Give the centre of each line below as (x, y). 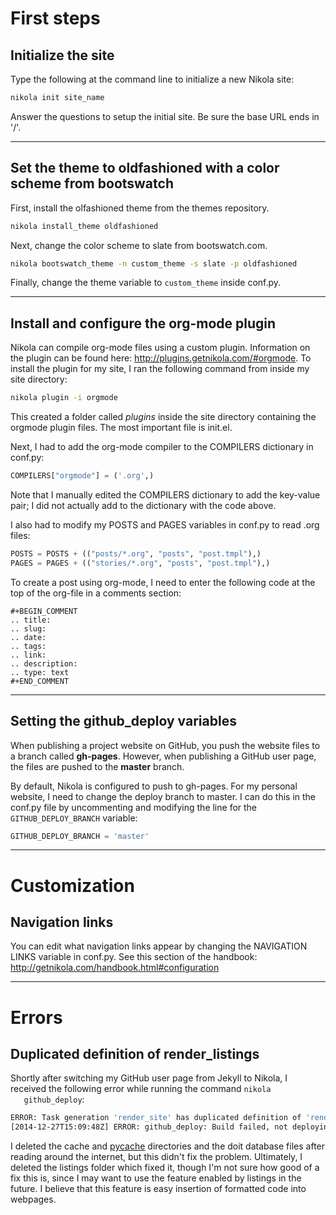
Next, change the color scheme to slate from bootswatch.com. (139, 245)
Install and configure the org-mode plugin (143, 323)
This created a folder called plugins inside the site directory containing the (163, 417)
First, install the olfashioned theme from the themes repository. (140, 208)
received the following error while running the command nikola (141, 1089)
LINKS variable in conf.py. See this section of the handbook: (134, 957)
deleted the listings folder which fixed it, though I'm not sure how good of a (165, 1168)
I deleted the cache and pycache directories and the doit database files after (168, 1146)
